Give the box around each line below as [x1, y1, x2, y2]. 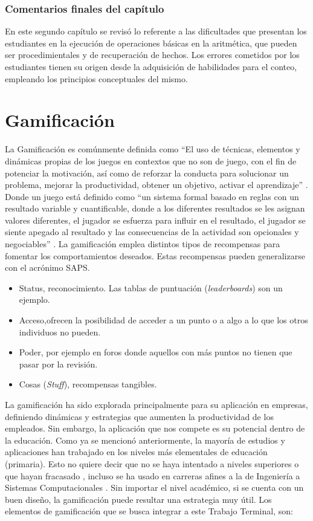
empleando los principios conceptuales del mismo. [5, 72, 188, 85]
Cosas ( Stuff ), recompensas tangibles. [19, 378, 157, 390]
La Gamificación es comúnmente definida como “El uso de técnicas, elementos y [5, 143, 300, 155]
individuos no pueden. [19, 325, 101, 338]
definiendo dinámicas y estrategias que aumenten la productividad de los [5, 410, 274, 422]
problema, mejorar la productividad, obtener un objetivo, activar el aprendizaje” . [5, 178, 308, 191]
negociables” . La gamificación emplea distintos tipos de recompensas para [5, 238, 280, 250]
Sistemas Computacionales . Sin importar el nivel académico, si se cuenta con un [5, 481, 304, 494]
